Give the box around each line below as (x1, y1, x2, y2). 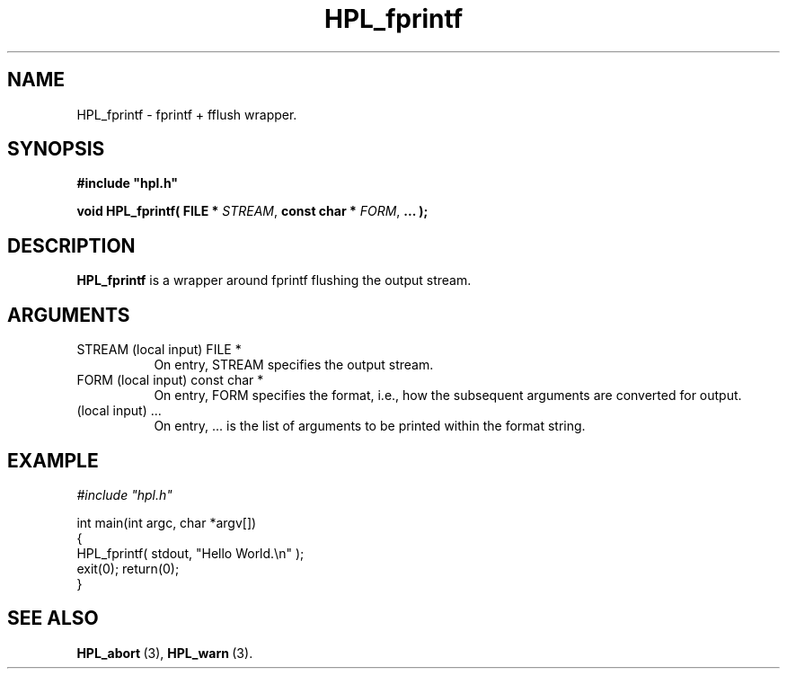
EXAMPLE (7, 449, 99, 472)
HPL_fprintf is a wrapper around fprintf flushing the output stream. (76, 272, 472, 289)
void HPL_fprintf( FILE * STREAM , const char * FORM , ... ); (76, 203, 429, 219)
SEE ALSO (7, 607, 99, 630)
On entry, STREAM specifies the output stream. (154, 357, 434, 373)
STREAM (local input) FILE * (76, 342, 242, 358)
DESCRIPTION (7, 234, 136, 257)
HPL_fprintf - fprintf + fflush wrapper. (76, 106, 297, 122)
